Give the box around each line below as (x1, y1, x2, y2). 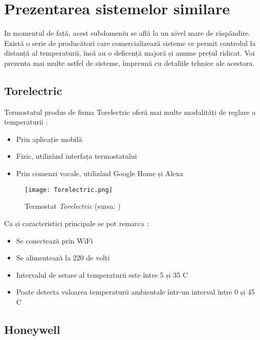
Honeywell (4, 321, 60, 337)
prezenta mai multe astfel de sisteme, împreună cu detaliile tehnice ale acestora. (4, 57, 255, 68)
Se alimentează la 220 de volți (16, 252, 110, 263)
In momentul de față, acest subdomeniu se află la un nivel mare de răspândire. (4, 28, 251, 38)
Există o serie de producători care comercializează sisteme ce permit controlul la (4, 37, 256, 48)
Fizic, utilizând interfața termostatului (16, 151, 137, 161)
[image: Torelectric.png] (25, 186, 113, 193)
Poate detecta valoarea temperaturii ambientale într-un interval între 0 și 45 (16, 286, 255, 297)
